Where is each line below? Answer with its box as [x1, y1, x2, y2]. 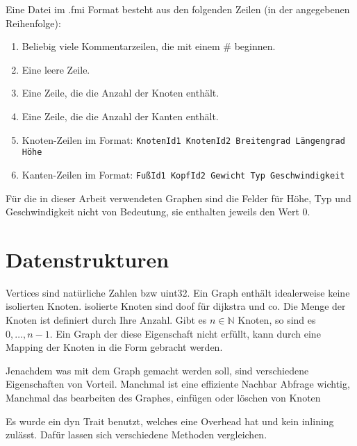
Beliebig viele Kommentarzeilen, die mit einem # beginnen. [22, 39, 276, 53]
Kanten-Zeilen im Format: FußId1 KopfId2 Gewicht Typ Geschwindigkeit [22, 167, 345, 181]
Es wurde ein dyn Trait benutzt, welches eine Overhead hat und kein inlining [6, 413, 334, 428]
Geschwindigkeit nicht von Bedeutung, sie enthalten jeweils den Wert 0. [6, 204, 310, 219]
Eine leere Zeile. [22, 62, 90, 76]
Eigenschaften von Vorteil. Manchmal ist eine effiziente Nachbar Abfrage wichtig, [6, 377, 350, 391]
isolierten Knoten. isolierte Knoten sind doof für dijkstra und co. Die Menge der [6, 299, 346, 313]
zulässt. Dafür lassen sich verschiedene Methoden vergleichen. [6, 427, 267, 442]
